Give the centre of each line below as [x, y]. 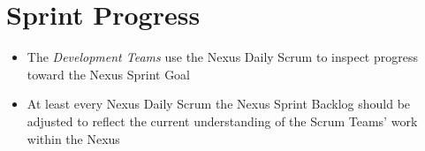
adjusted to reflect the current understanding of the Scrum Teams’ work [222, 121]
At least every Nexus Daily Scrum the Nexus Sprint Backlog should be [219, 104]
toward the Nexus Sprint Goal [109, 74]
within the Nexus [73, 138]
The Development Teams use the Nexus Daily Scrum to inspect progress [222, 57]
